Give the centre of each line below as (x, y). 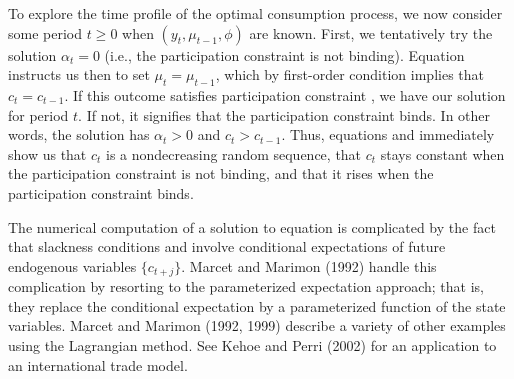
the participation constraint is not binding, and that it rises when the (221, 173)
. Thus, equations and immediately (388, 134)
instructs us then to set (79, 74)
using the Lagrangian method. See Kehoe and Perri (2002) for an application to (252, 344)
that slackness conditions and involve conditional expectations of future (227, 246)
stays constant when (442, 153)
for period (38, 114)
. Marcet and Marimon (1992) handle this (309, 265)
